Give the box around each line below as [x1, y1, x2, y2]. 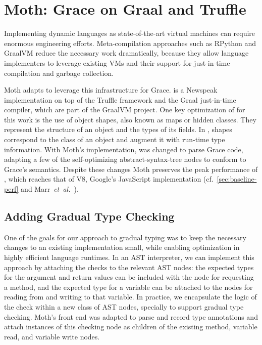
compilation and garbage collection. [4, 67, 114, 78]
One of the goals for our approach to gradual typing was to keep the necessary [4, 232, 246, 242]
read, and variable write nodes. [4, 331, 100, 341]
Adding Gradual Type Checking [4, 208, 175, 224]
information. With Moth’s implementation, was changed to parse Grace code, [4, 144, 243, 154]
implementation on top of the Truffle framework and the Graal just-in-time [4, 94, 236, 105]
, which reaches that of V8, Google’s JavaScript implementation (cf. [4, 174, 214, 184]
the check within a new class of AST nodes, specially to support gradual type [4, 301, 244, 312]
